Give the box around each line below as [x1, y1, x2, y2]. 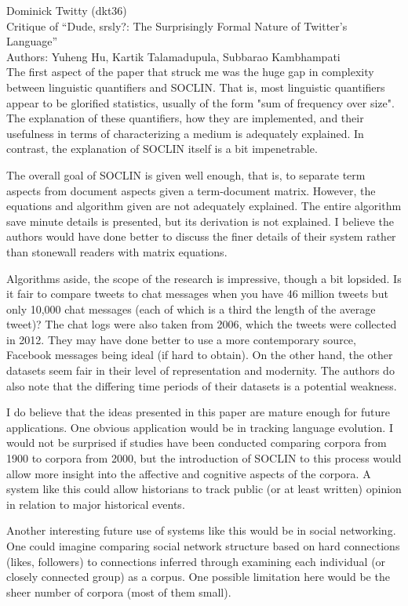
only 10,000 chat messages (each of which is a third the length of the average [6, 300, 376, 317]
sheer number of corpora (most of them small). [6, 583, 231, 600]
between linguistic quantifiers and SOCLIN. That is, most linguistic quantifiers [6, 78, 385, 95]
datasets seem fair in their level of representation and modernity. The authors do [6, 362, 395, 379]
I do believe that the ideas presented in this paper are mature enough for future [6, 404, 390, 420]
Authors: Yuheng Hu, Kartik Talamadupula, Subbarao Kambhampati [6, 48, 341, 64]
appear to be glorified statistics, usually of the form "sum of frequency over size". [6, 94, 395, 111]
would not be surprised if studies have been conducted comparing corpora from [6, 434, 387, 451]
